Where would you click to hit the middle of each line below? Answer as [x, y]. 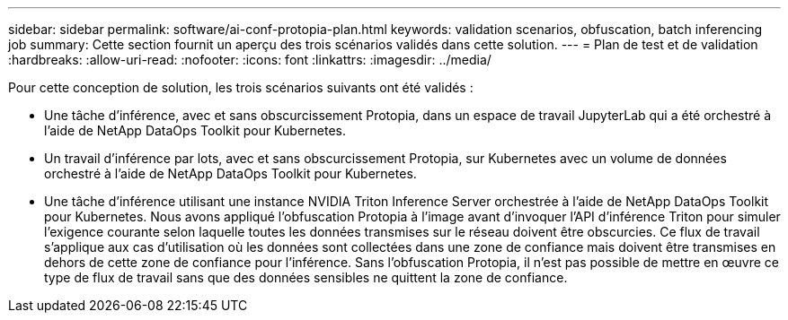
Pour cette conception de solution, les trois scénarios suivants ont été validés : [241, 87]
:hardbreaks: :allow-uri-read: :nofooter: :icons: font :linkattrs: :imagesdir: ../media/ [250, 60]
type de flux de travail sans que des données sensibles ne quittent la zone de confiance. [306, 277]
